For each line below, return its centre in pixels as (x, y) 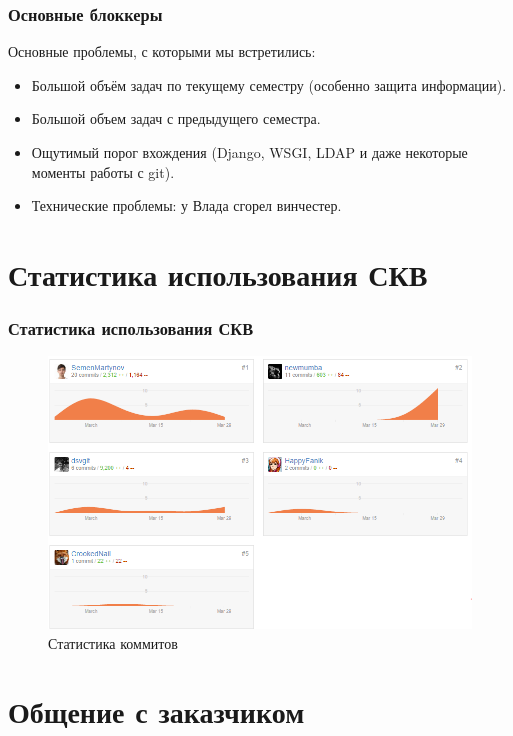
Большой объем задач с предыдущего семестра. (176, 118)
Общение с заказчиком (156, 711)
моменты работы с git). (103, 171)
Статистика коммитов (113, 642)
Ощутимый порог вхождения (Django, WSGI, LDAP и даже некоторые (249, 152)
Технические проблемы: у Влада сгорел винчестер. (186, 205)
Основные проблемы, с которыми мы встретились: (162, 51)
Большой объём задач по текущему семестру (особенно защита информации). (269, 84)
